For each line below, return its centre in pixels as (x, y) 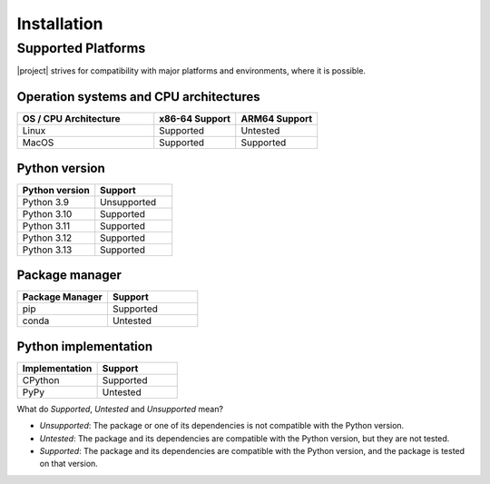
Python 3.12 (47, 238)
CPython (41, 380)
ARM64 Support (277, 119)
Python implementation (85, 346)
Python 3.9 (46, 202)
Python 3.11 (46, 225)
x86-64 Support (195, 119)
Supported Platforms (81, 48)
